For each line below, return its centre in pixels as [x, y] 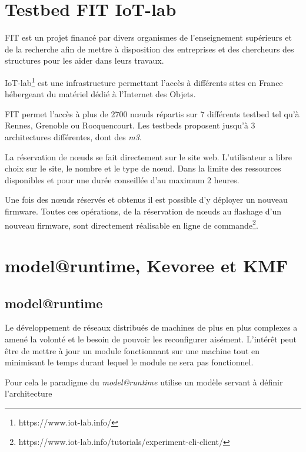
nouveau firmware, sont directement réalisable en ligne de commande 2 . [132, 224]
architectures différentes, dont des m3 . [73, 136]
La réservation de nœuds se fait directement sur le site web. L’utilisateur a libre [148, 156]
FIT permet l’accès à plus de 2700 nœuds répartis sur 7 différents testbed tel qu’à [152, 113]
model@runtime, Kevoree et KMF [147, 265]
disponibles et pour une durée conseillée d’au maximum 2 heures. [122, 179]
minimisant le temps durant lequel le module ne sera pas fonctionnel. [129, 362]
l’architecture [29, 393]
